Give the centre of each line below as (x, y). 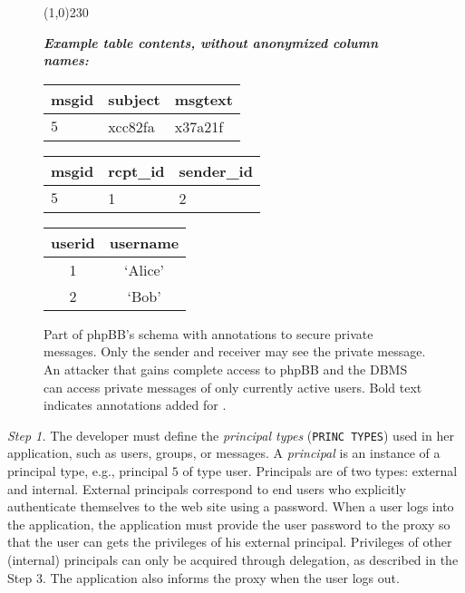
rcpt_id (136, 170)
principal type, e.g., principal (88, 471)
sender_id (216, 170)
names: (66, 60)
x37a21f (199, 126)
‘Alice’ (145, 269)
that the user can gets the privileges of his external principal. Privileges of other (230, 542)
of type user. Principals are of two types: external (320, 471)
